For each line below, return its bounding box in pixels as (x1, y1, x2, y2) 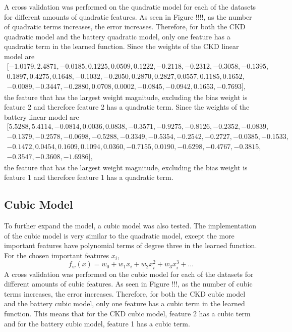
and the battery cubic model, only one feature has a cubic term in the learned (4, 298, 245, 309)
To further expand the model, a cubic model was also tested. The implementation (4, 220, 257, 230)
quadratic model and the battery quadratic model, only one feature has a (4, 31, 230, 41)
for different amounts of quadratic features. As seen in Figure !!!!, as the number (4, 11, 252, 22)
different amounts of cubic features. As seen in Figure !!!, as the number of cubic (4, 278, 253, 289)
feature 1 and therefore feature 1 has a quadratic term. (4, 172, 173, 182)
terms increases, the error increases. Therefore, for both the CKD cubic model (4, 288, 246, 299)
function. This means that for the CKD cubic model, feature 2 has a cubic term (4, 308, 251, 318)
